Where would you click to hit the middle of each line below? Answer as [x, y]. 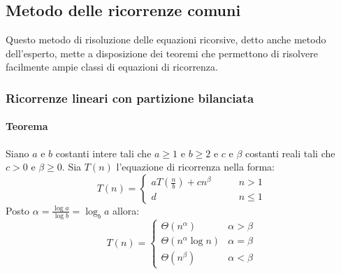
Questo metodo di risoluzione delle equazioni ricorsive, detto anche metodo [166, 39]
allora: [126, 210]
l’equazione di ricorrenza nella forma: [195, 167]
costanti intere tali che [103, 153]
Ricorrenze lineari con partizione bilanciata [130, 98]
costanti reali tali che [290, 153]
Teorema [27, 126]
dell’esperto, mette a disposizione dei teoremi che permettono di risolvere [162, 53]
